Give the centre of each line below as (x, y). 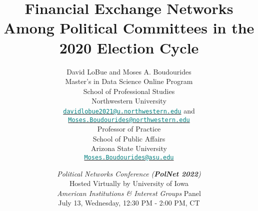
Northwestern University (129, 101)
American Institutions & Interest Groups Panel (129, 193)
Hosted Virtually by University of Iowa (129, 183)
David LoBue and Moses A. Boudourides (129, 71)
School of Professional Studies (129, 91)
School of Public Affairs (129, 138)
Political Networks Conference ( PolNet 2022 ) (129, 173)
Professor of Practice (129, 129)
